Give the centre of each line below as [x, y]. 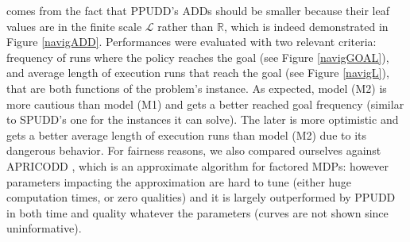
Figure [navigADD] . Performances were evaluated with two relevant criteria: [191, 42]
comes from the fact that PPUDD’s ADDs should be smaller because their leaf [198, 10]
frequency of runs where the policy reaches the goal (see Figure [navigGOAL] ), [198, 57]
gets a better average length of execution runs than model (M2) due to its [186, 134]
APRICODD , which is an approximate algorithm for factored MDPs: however [198, 165]
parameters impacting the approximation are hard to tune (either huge [179, 181]
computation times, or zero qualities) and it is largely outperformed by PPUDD [201, 197]
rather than [186, 26]
